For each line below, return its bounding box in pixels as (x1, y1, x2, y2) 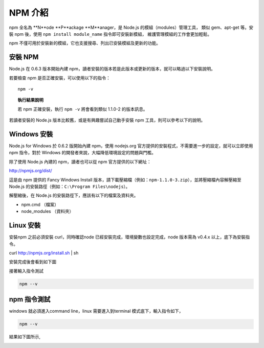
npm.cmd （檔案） (21, 201, 59, 208)
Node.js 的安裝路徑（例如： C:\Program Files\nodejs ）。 (9, 184, 131, 189)
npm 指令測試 (9, 295, 51, 303)
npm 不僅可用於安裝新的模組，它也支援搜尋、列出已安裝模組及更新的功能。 (9, 40, 161, 46)
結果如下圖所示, (9, 334, 41, 340)
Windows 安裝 (9, 130, 53, 138)
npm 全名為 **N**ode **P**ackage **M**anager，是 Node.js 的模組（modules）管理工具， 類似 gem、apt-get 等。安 (9, 24, 254, 30)
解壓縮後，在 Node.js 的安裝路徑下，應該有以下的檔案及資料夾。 (9, 192, 139, 198)
